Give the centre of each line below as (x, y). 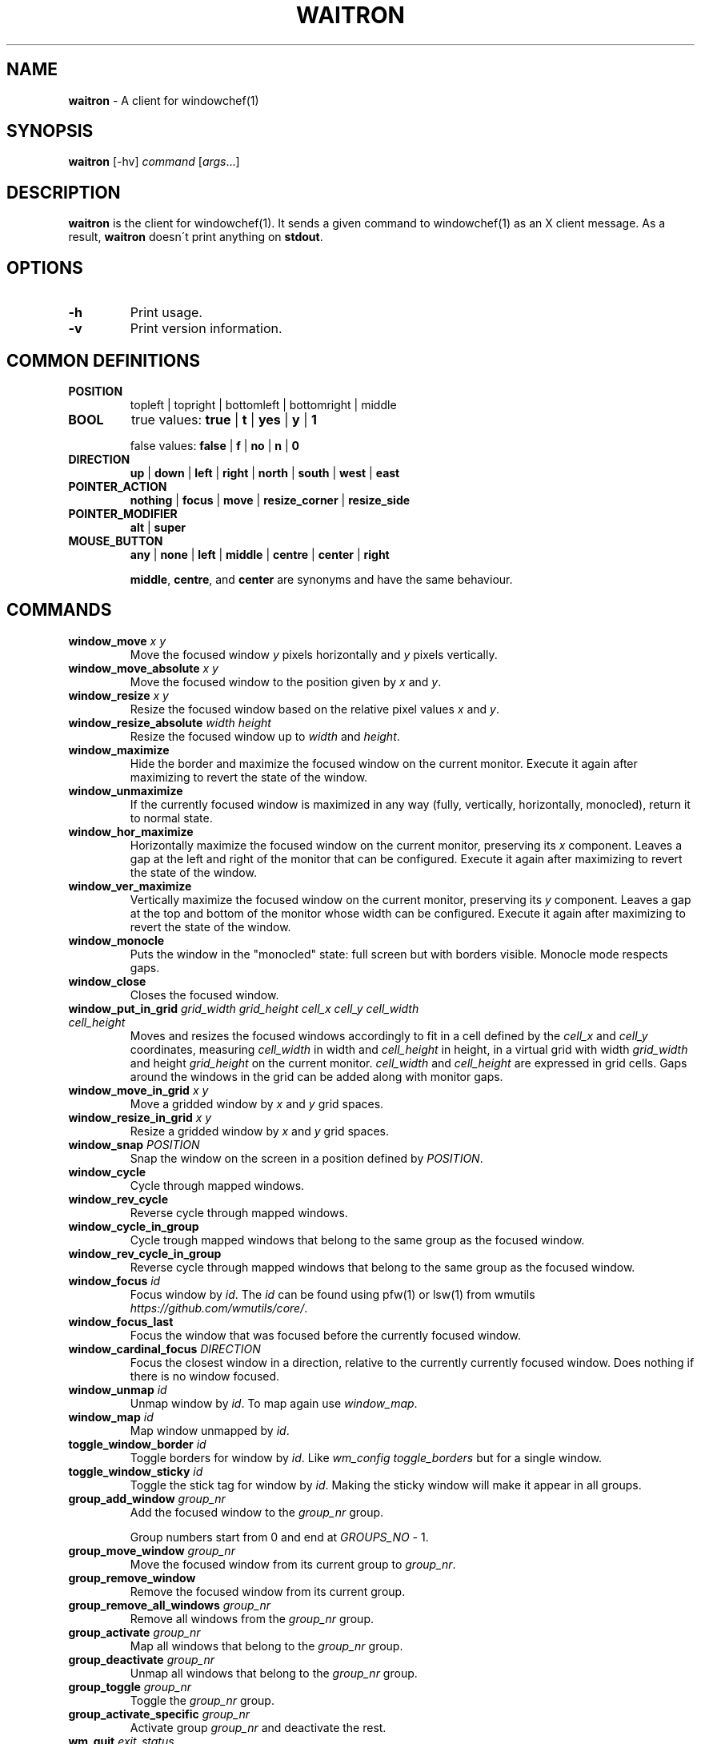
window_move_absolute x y (143, 668)
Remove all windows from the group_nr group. (252, 1618)
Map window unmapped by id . (210, 1430)
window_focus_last (121, 1321)
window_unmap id (118, 1389)
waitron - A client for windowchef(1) (164, 100)
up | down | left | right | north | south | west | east (265, 472)
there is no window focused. (205, 1376)
